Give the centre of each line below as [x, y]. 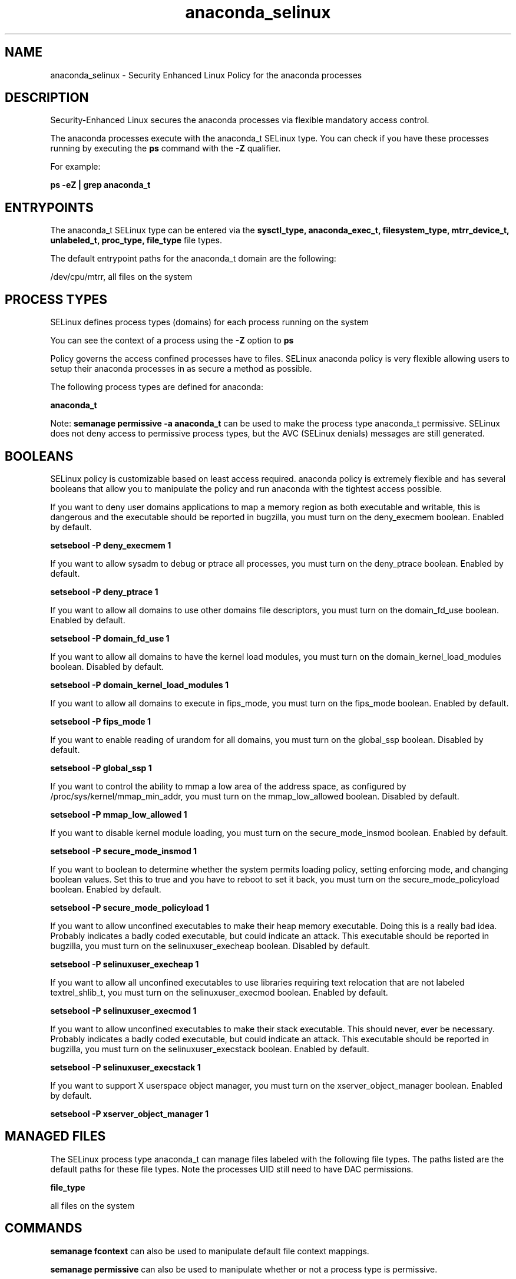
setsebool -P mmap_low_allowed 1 [119, 814]
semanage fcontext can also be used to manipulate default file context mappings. [210, 1251]
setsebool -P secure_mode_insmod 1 [124, 851]
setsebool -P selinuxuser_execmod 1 [123, 1010]
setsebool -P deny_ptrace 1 [104, 591]
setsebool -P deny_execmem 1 [111, 545]
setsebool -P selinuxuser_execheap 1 [125, 964]
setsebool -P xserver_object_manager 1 [129, 1113]
